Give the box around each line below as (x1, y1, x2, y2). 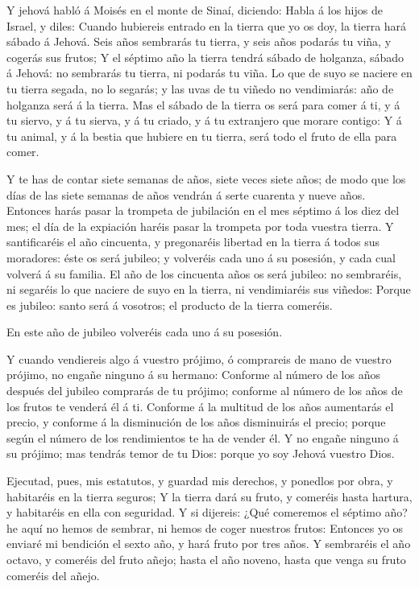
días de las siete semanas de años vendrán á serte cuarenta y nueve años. (6, 186, 366, 203)
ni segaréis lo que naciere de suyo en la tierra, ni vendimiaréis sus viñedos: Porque (6, 281, 411, 298)
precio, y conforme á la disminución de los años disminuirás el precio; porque (6, 414, 386, 430)
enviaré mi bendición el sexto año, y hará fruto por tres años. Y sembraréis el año (6, 535, 411, 552)
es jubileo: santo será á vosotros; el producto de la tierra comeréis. (6, 296, 333, 313)
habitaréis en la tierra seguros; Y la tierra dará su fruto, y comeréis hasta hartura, (6, 488, 413, 505)
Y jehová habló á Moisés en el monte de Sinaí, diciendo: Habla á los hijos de (6, 2, 383, 18)
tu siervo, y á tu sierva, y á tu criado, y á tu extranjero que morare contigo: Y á (6, 112, 402, 129)
